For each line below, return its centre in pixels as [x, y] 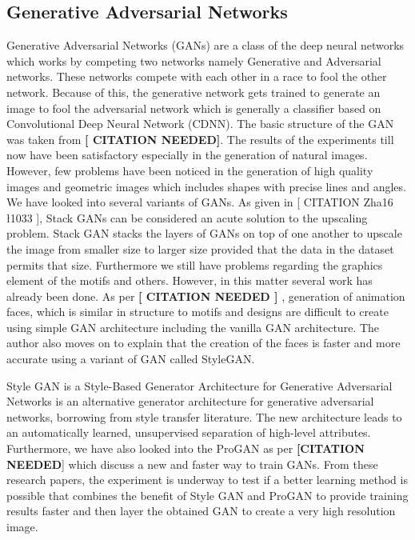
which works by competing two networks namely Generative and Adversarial [194, 60]
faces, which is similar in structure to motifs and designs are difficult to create [198, 312]
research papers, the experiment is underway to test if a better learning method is [207, 480]
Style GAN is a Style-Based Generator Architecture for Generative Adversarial [200, 385]
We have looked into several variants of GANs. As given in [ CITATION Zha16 [200, 202]
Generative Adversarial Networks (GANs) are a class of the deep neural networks [206, 45]
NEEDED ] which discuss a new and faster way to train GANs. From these [192, 464]
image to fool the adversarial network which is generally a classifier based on [194, 108]
